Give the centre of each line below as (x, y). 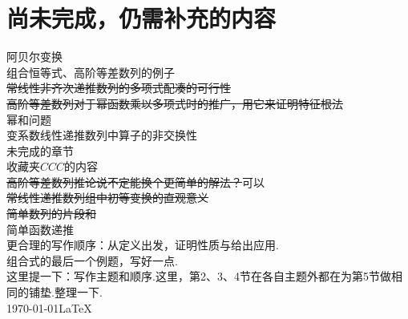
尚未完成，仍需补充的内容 (141, 18)
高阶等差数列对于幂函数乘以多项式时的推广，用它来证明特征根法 (175, 103)
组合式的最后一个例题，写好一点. (92, 260)
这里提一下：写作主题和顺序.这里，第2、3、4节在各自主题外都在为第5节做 (199, 276)
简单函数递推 (40, 229)
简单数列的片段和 (51, 214)
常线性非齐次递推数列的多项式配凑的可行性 (119, 88)
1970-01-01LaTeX (49, 307)
